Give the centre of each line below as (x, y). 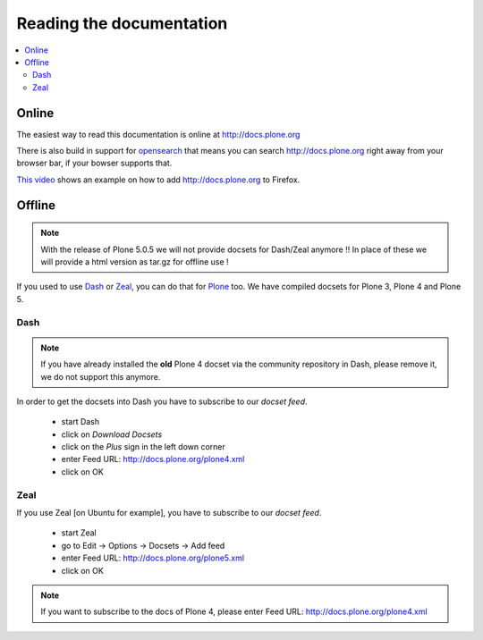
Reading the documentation (122, 23)
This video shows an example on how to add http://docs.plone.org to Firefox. (158, 180)
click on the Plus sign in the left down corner (143, 447)
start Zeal (79, 533)
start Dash (80, 422)
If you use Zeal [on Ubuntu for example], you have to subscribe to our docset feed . (169, 512)
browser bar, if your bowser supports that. (94, 163)
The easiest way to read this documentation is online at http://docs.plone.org (158, 134)
